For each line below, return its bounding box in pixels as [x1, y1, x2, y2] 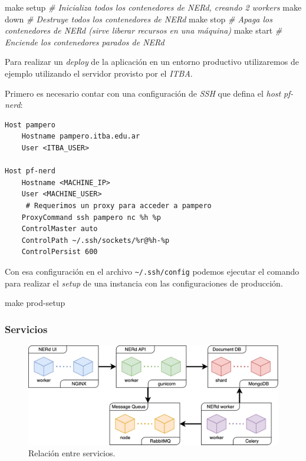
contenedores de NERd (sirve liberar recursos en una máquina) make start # [5, 24, 282, 37]
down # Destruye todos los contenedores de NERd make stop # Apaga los [5, 12, 272, 25]
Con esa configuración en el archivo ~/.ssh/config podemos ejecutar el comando [5, 265, 300, 277]
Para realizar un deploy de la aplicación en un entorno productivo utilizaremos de [5, 55, 299, 68]
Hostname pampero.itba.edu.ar [21, 132, 140, 141]
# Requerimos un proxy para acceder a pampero [25, 201, 212, 210]
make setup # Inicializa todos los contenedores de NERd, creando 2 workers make [5, 1, 302, 13]
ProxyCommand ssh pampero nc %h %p [21, 213, 161, 222]
